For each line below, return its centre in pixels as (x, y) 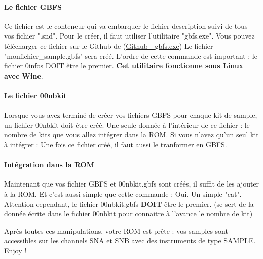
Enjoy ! (15, 250)
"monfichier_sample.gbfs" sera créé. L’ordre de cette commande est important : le (131, 55)
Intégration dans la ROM (49, 164)
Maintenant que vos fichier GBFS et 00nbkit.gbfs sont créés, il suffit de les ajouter (132, 184)
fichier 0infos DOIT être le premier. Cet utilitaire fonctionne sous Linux (124, 66)
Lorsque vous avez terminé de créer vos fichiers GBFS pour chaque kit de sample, (131, 115)
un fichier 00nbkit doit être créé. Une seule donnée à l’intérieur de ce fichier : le (127, 124)
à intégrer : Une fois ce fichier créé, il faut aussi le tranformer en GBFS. (116, 144)
